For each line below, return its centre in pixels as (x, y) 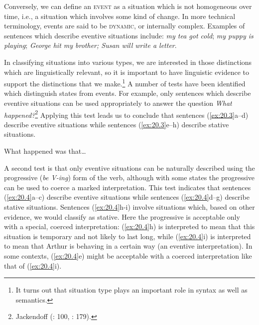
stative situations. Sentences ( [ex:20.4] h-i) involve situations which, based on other (129, 207)
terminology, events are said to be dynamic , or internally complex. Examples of (125, 26)
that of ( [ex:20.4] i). (33, 265)
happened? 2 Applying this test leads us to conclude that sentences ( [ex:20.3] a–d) (126, 114)
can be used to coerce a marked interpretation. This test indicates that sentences (128, 187)
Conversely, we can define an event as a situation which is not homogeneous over (128, 6)
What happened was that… (45, 151)
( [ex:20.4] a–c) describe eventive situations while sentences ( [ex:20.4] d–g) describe (127, 197)
